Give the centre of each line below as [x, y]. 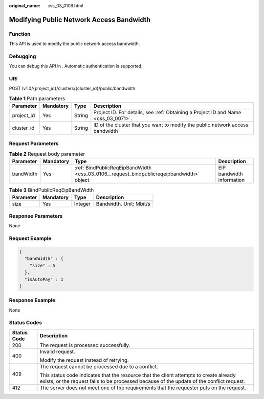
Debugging [22, 56]
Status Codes [25, 323]
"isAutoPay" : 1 [44, 279]
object [82, 180]
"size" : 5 [43, 265]
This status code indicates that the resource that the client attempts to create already [138, 375]
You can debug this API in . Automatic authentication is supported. [76, 66]
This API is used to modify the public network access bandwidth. [75, 44]
